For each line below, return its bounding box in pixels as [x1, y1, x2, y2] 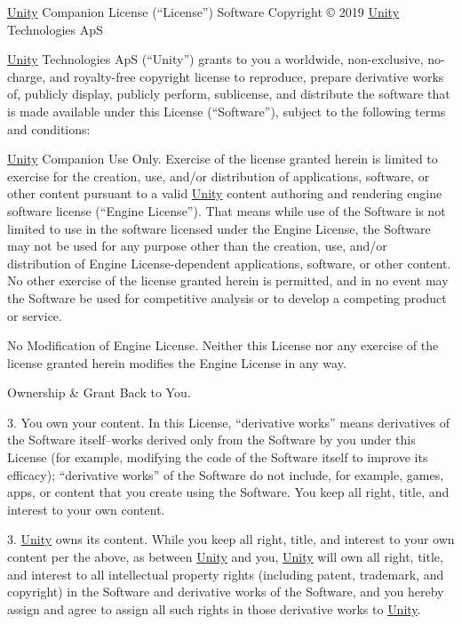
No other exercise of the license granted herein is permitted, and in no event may [7, 271, 449, 290]
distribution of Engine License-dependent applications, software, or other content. [7, 253, 451, 272]
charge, [7, 67, 46, 85]
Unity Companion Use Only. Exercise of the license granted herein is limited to [7, 149, 438, 168]
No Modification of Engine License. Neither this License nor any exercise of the [7, 336, 439, 355]
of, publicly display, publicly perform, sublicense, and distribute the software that [7, 84, 450, 103]
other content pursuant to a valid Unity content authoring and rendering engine [7, 184, 442, 203]
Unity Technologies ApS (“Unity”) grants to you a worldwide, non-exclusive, [7, 50, 424, 68]
